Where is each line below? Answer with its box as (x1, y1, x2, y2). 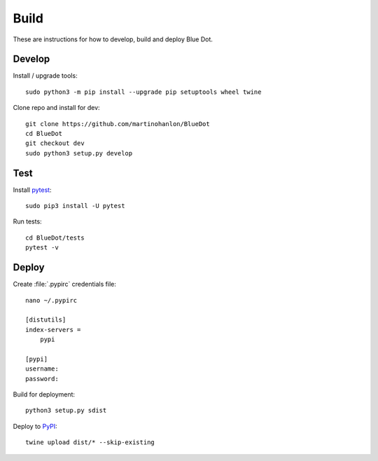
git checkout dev (25, 139, 85, 147)
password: (25, 375, 59, 383)
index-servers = (25, 326, 81, 333)
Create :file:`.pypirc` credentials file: (13, 280, 117, 289)
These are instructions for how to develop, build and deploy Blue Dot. (13, 35, 213, 43)
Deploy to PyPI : (13, 422, 57, 430)
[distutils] (25, 316, 66, 324)
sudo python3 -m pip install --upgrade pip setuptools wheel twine (25, 88, 262, 96)
